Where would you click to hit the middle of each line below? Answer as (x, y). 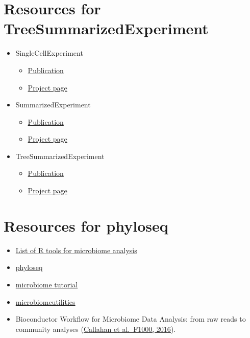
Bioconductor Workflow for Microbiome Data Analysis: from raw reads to (131, 319)
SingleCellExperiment (49, 53)
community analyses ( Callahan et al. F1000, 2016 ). (96, 329)
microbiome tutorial (47, 284)
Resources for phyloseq (86, 225)
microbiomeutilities (45, 301)
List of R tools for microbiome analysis (76, 250)
